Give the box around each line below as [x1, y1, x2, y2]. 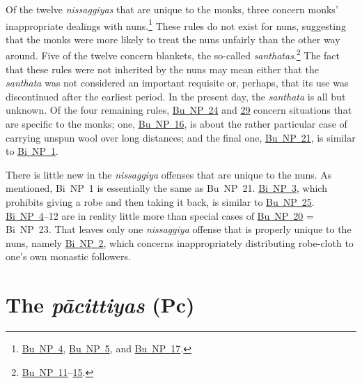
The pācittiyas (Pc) [6, 290, 195, 320]
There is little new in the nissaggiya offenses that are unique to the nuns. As [6, 167, 332, 181]
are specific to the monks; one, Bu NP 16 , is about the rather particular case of [6, 117, 347, 131]
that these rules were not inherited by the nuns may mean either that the [6, 61, 319, 76]
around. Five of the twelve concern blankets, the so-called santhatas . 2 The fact [6, 46, 340, 63]
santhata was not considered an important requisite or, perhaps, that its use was [6, 75, 349, 90]
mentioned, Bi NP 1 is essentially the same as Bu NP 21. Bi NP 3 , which [6, 181, 327, 195]
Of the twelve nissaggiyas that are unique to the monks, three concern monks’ [6, 2, 338, 16]
